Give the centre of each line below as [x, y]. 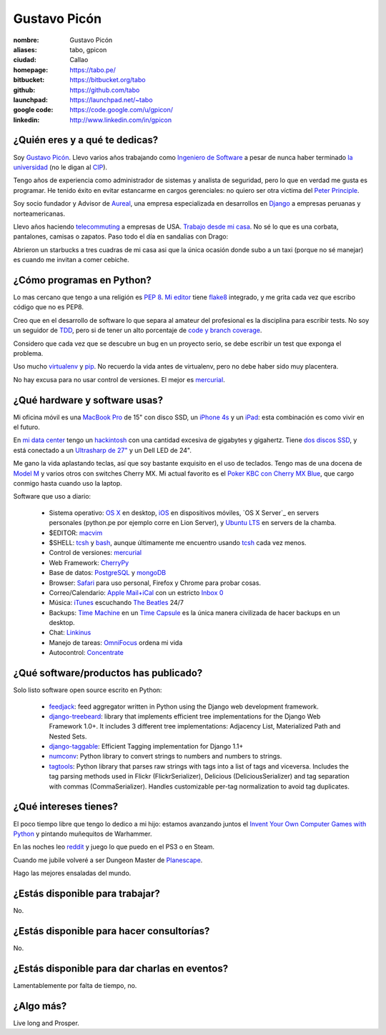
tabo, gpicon [88, 49]
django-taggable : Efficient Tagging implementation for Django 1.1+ [146, 746]
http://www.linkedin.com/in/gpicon [120, 120]
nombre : [26, 40]
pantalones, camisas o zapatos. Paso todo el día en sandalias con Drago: [121, 236]
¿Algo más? [40, 1006]
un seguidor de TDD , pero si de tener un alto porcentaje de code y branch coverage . [138, 330]
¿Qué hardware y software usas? [88, 400]
